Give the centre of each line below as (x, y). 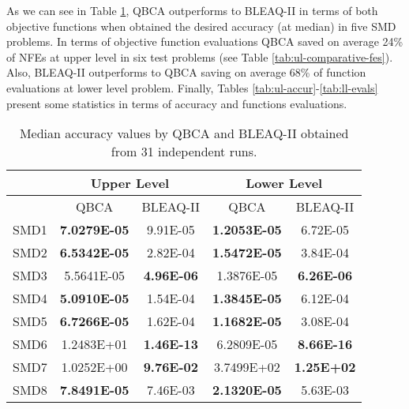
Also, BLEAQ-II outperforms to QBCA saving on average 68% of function (186, 72)
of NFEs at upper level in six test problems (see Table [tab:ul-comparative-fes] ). (200, 56)
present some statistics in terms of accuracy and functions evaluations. (177, 103)
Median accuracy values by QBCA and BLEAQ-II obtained (184, 133)
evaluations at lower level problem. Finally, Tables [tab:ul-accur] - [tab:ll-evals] (192, 87)
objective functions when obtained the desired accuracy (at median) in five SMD (201, 26)
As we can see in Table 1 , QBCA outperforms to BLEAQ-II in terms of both (192, 10)
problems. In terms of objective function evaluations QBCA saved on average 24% (205, 41)
